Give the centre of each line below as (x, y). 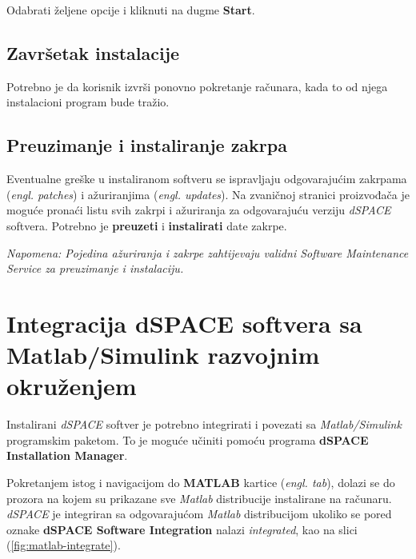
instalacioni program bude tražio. (88, 102)
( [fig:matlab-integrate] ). (64, 545)
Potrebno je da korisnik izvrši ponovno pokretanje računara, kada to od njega (197, 86)
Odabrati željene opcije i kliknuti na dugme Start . (131, 10)
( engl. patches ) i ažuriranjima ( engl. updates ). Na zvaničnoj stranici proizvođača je (208, 194)
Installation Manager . (67, 455)
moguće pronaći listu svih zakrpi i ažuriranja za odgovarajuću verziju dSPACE (199, 210)
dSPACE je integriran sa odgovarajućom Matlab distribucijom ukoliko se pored (199, 514)
